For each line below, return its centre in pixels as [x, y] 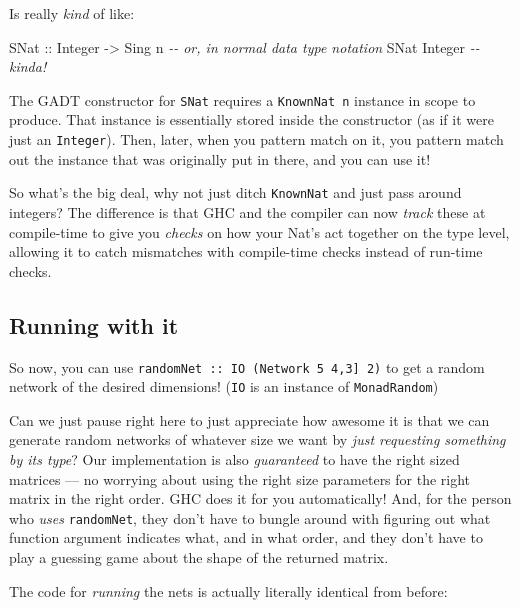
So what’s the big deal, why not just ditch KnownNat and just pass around [235, 192]
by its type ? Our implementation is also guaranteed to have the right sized [234, 459]
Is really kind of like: [72, 13]
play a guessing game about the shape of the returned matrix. [199, 557]
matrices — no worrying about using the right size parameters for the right [240, 478]
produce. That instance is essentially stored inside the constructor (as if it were [251, 119]
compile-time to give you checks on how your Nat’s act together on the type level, [259, 231]
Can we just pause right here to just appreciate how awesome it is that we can [249, 419]
